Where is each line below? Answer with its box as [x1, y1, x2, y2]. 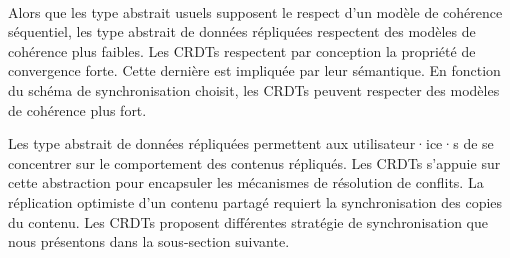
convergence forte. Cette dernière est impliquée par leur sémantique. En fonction [8, 60, 501, 81]
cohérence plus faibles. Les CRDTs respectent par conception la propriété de [8, 40, 476, 61]
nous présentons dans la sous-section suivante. [8, 231, 290, 252]
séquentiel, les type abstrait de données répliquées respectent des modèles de [8, 21, 476, 42]
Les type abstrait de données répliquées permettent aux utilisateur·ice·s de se [8, 133, 494, 154]
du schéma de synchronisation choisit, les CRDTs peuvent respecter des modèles [8, 79, 500, 100]
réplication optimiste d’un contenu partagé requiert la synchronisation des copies [8, 191, 503, 212]
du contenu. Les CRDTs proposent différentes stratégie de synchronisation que [8, 211, 488, 232]
